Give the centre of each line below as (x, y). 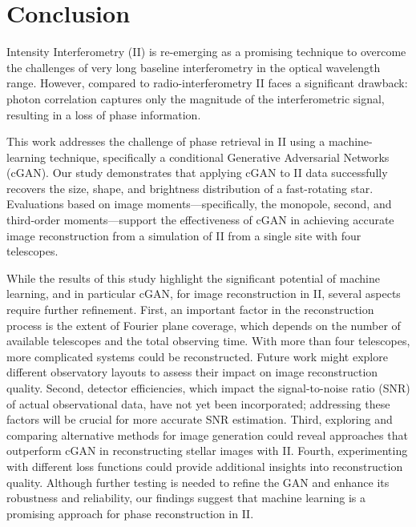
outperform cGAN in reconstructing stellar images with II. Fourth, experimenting (207, 451)
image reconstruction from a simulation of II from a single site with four (184, 235)
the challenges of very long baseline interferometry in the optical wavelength (194, 67)
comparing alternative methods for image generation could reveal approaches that (207, 434)
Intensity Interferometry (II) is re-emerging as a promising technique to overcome (206, 52)
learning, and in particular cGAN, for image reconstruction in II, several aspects (204, 294)
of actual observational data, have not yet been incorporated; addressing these (198, 403)
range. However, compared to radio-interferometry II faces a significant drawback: (207, 83)
